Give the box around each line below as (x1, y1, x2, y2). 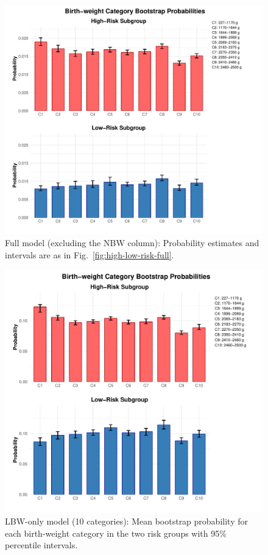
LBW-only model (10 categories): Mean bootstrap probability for (5, 514, 248, 527)
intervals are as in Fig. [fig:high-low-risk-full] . (5, 248, 174, 261)
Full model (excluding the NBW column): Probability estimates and (5, 236, 259, 249)
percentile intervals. (5, 539, 78, 551)
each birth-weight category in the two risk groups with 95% (5, 526, 227, 539)
